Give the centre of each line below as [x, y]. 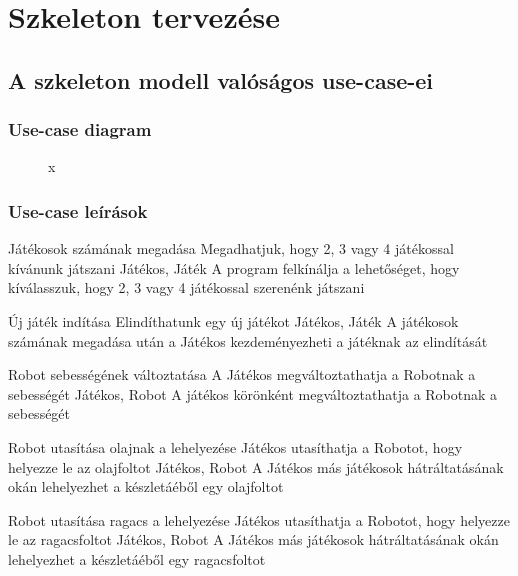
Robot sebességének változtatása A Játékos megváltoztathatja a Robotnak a [242, 374]
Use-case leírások [78, 210]
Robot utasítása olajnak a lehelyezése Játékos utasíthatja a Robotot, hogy [235, 446]
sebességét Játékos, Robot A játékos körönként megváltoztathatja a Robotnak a [253, 393]
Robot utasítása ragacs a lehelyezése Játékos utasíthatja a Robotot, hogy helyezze [259, 519]
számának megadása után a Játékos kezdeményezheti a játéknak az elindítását [248, 340]
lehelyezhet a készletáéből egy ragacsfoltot [137, 558]
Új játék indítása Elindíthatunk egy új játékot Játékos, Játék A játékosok [233, 320]
